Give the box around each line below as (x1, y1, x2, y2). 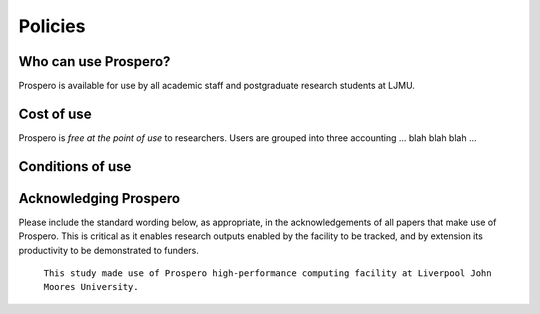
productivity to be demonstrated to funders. (18, 244, 200, 256)
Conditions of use (18, 158, 132, 175)
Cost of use (18, 105, 92, 122)
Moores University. (43, 281, 139, 293)
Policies (18, 15, 86, 37)
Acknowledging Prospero (18, 190, 180, 207)
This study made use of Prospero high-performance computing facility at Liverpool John (43, 268, 492, 279)
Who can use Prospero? (18, 53, 171, 70)
